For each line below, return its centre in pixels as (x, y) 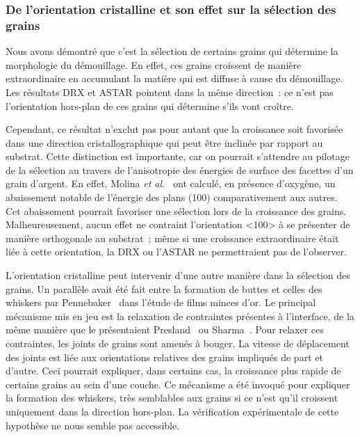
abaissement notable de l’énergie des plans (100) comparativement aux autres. (172, 197)
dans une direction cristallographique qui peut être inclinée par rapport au (164, 142)
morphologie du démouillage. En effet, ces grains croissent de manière (154, 64)
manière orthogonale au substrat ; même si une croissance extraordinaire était (172, 238)
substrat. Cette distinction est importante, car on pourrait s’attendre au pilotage (178, 156)
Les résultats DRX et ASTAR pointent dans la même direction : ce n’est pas (170, 92)
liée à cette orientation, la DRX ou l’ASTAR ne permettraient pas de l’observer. (176, 252)
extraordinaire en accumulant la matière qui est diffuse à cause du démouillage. (174, 78)
